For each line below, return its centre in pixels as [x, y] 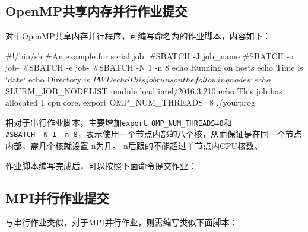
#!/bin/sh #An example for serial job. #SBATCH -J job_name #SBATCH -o [150, 55]
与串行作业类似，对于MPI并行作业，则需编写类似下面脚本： [122, 222]
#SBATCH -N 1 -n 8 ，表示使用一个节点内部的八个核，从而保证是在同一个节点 [154, 134]
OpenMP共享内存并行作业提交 [96, 11]
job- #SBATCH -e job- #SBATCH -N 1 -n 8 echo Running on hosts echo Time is [154, 67]
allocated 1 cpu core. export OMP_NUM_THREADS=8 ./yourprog [130, 102]
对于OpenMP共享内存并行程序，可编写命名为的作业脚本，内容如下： [138, 36]
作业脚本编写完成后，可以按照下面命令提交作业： [101, 165]
